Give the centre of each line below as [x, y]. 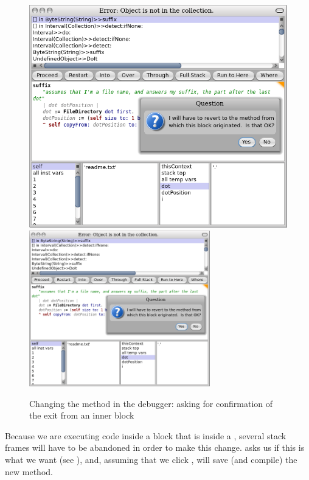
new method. [29, 471]
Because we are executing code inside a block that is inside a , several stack [146, 435]
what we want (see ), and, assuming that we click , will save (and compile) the [151, 459]
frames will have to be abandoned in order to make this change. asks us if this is [155, 447]
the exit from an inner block [82, 415]
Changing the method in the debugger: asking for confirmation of [151, 403]
